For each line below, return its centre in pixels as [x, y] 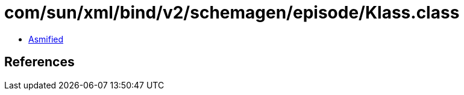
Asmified [46, 39]
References [39, 62]
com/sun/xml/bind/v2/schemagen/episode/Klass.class [232, 13]
